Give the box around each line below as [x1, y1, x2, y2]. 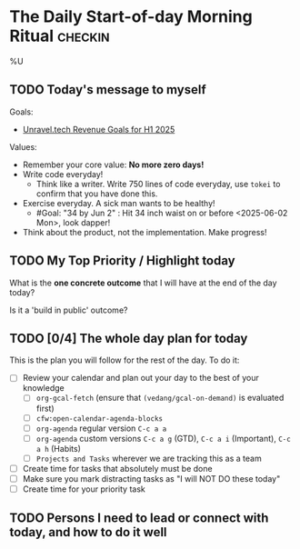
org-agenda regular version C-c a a [35, 423, 167, 434]
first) [35, 403, 55, 414]
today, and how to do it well [9, 524, 167, 540]
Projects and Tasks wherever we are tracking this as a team [35, 453, 262, 464]
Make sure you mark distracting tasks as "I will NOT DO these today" [22, 473, 281, 484]
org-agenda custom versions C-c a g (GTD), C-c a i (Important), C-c [35, 433, 291, 444]
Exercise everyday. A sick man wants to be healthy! [22, 197, 215, 208]
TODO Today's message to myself [9, 82, 206, 97]
